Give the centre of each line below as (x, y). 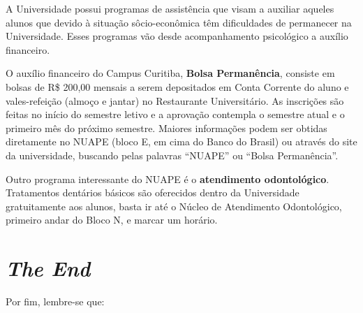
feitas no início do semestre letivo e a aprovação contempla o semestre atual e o (175, 114)
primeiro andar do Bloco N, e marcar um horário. (112, 220)
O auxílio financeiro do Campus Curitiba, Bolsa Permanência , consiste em (170, 73)
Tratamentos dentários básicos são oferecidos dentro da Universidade (153, 192)
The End (48, 268)
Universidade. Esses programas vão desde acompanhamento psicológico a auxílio (177, 36)
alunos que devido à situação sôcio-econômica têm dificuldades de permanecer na (179, 22)
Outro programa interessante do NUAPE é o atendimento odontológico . (168, 179)
